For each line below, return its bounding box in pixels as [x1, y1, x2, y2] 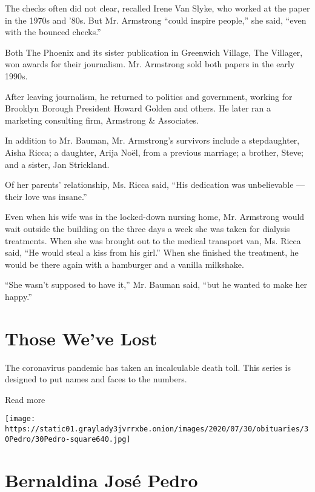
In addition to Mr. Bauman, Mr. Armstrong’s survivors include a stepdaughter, [5, 134, 300, 147]
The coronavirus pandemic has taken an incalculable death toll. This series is [5, 361, 291, 373]
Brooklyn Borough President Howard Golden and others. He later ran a [5, 102, 271, 115]
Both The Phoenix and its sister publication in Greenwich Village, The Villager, [5, 45, 303, 58]
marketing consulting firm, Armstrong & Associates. [5, 113, 199, 126]
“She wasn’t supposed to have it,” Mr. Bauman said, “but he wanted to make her [5, 278, 308, 291]
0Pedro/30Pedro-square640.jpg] [5, 434, 131, 444]
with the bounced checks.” [5, 25, 101, 38]
